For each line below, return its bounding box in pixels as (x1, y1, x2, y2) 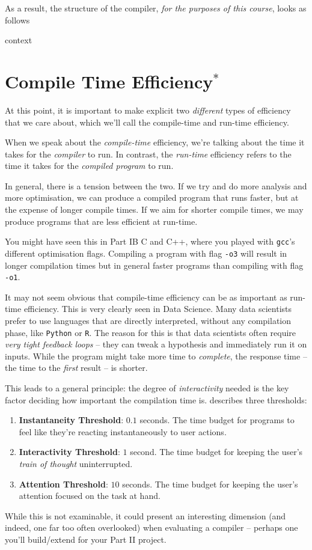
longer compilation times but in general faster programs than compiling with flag (5, 258, 304, 271)
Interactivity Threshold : (19, 445, 120, 458)
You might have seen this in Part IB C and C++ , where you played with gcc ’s (5, 235, 295, 248)
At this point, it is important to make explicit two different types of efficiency (5, 103, 291, 116)
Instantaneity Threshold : (19, 414, 124, 426)
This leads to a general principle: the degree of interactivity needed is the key (5, 382, 289, 394)
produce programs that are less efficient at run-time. (5, 215, 198, 227)
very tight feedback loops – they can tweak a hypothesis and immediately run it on (5, 338, 307, 350)
